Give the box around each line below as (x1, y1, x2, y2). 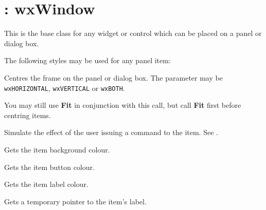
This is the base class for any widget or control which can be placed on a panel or (4, 28, 262, 39)
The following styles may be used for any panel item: (4, 55, 171, 66)
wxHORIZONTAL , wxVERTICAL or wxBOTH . (4, 82, 125, 93)
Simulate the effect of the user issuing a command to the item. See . (4, 127, 218, 138)
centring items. (4, 109, 51, 120)
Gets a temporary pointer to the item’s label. (4, 196, 147, 206)
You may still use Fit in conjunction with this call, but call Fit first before (4, 100, 241, 110)
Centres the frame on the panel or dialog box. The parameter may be (4, 72, 223, 83)
